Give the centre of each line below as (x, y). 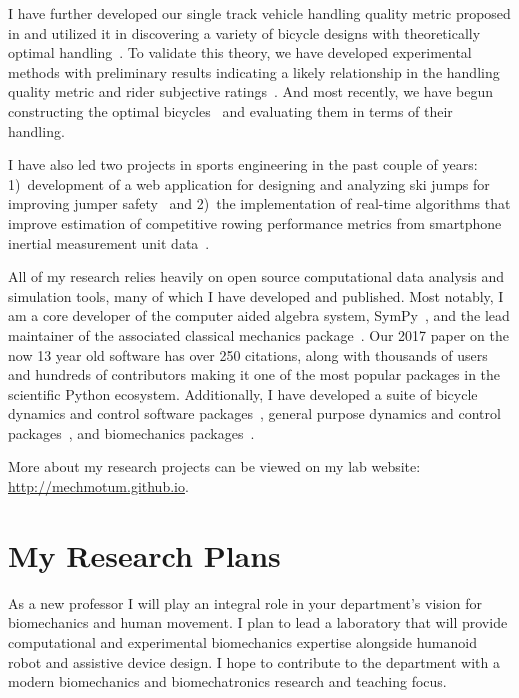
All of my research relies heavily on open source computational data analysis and (256, 276)
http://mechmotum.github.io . (98, 486)
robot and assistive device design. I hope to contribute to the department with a (254, 661)
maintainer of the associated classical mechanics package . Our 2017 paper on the (258, 334)
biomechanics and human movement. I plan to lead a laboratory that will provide (258, 622)
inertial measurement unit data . (109, 242)
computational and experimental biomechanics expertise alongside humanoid (242, 641)
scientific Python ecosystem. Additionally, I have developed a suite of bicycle (243, 393)
